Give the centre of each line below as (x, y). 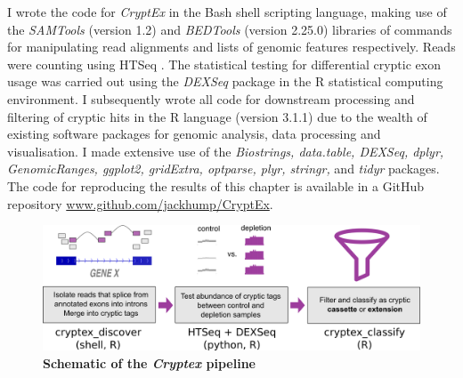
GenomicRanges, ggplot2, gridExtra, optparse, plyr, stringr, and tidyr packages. (223, 169)
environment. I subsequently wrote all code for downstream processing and (211, 98)
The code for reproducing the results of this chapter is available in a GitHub (216, 185)
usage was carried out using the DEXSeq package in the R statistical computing (225, 81)
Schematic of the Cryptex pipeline (149, 362)
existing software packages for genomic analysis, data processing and (194, 134)
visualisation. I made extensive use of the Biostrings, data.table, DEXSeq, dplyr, (226, 151)
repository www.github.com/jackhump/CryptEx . (140, 203)
